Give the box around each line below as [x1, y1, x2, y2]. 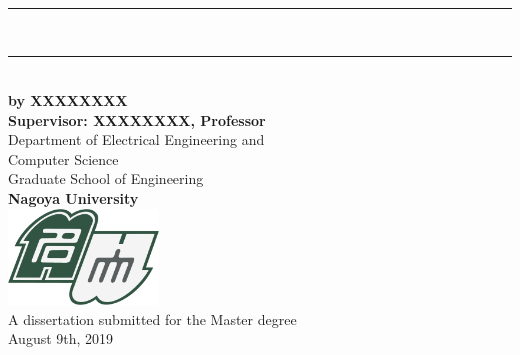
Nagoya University [8, 187, 139, 208]
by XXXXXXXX [8, 89, 128, 110]
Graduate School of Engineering [8, 168, 204, 189]
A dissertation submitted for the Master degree [8, 308, 297, 329]
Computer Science [8, 148, 119, 169]
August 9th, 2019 [8, 328, 114, 349]
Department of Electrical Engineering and [8, 129, 265, 150]
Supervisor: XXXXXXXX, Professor [8, 109, 266, 130]
